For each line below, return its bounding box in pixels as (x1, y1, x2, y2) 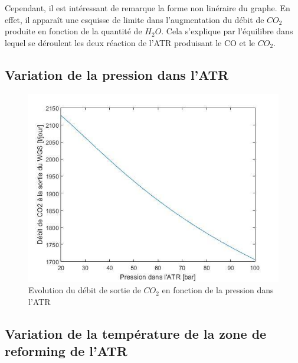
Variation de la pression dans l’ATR (5, 65, 229, 83)
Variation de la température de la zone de (5, 324, 267, 342)
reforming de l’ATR (5, 342, 127, 360)
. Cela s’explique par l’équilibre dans (161, 25, 293, 37)
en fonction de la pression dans (162, 284, 274, 296)
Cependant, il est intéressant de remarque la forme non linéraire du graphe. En (5, 2, 290, 14)
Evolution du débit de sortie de (28, 284, 141, 296)
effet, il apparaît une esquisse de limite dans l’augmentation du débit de (5, 13, 264, 25)
